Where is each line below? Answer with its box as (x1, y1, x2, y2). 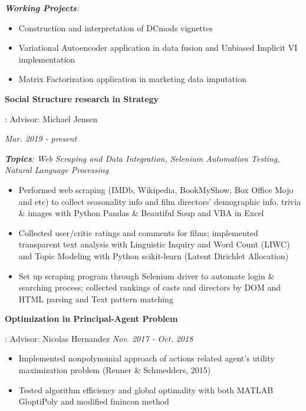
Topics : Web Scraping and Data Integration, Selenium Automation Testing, (5, 152, 280, 164)
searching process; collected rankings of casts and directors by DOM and (18, 281, 281, 293)
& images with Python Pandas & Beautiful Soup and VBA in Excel (18, 207, 264, 219)
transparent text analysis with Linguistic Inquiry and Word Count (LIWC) (18, 238, 290, 250)
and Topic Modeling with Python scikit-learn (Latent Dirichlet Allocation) (18, 249, 289, 262)
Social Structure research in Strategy (5, 92, 159, 105)
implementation (18, 53, 75, 65)
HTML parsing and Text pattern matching (18, 292, 173, 305)
